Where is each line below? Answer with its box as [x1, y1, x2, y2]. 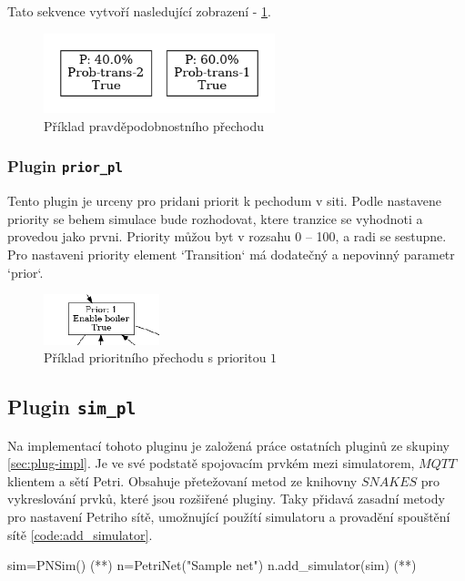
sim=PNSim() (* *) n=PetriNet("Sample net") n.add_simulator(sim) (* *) [7, 556, 417, 575]
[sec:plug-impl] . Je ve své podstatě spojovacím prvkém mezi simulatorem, [7, 454, 415, 473]
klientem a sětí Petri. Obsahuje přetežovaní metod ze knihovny [7, 471, 358, 490]
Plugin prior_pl [7, 155, 123, 178]
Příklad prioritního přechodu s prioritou [44, 348, 267, 367]
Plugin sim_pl [7, 392, 136, 421]
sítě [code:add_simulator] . [7, 525, 153, 544]
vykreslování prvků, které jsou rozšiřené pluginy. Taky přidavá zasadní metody [7, 489, 445, 508]
